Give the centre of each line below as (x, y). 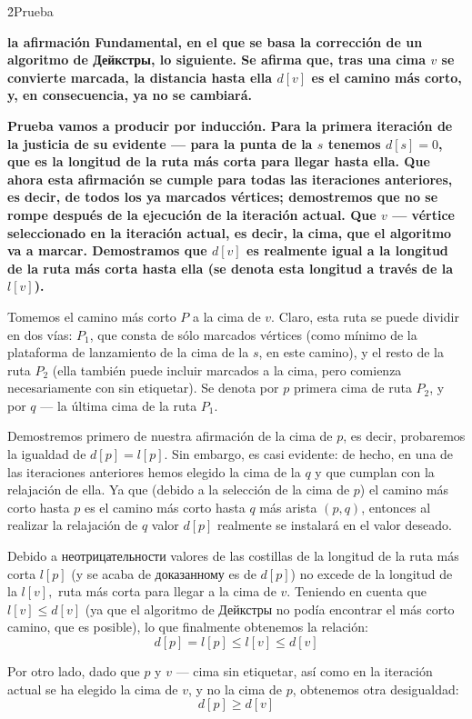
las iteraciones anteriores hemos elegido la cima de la (154, 471)
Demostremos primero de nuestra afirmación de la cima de (170, 436)
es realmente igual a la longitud (347, 250)
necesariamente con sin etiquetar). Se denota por (143, 388)
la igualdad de (47, 454)
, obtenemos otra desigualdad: (376, 689)
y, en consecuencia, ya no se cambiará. (130, 95)
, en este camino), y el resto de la (351, 352)
